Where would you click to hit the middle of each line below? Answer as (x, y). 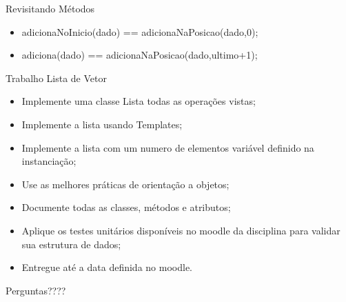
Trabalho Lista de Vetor (56, 78)
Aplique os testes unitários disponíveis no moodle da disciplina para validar (181, 230)
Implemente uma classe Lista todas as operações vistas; (139, 101)
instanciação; (49, 161)
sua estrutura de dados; (71, 244)
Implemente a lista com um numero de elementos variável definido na (168, 147)
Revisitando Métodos (50, 8)
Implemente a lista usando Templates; (102, 124)
